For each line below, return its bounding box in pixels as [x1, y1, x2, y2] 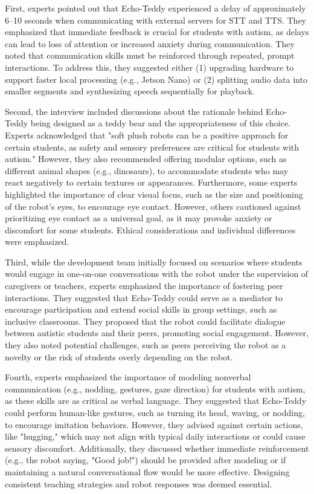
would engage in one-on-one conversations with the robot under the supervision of [5, 267, 309, 280]
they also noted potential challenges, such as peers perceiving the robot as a [5, 339, 286, 351]
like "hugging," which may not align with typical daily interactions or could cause [5, 430, 306, 443]
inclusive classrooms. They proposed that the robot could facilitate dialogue [5, 314, 286, 327]
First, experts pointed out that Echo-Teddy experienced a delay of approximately [5, 2, 306, 14]
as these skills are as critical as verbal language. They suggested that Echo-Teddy [5, 394, 307, 407]
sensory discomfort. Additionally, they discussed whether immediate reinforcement [5, 441, 309, 454]
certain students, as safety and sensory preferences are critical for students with [5, 140, 300, 153]
